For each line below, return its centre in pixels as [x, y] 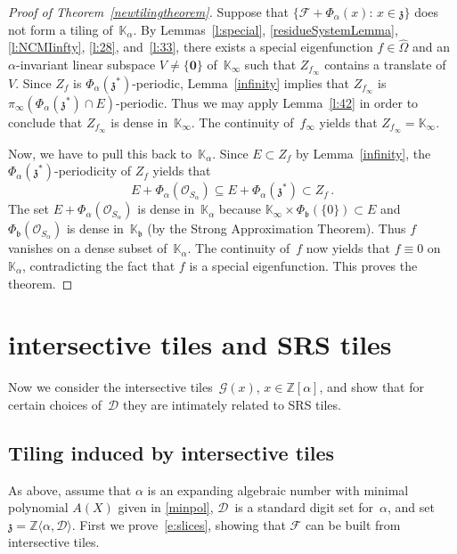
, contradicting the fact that [99, 265]
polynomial [38, 507]
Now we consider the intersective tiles [110, 387]
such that [270, 64]
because [240, 209]
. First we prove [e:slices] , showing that [179, 524]
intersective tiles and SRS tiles [200, 344]
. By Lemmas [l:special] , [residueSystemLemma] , [265, 29]
